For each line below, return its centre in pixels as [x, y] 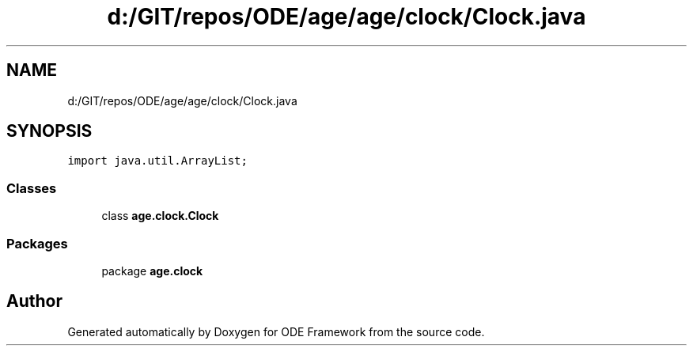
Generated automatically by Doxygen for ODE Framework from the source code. [276, 331]
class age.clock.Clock [160, 216]
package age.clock [152, 271]
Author [34, 301]
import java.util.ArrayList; [157, 161]
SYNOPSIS [49, 131]
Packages [37, 243]
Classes [32, 188]
